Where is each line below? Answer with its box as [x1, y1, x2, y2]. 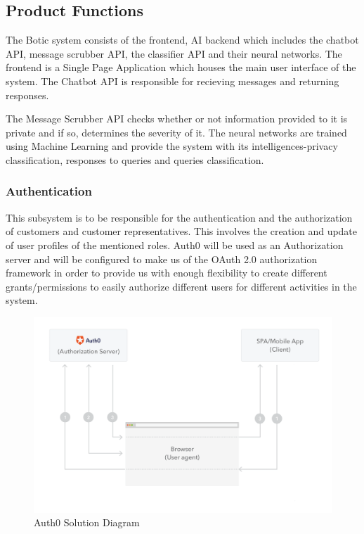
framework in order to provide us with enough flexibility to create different [6, 265, 327, 280]
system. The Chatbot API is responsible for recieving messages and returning [6, 73, 339, 88]
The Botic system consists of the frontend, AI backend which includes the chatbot [6, 32, 359, 47]
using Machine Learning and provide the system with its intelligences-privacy [6, 139, 338, 153]
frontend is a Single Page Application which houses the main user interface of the [6, 60, 356, 75]
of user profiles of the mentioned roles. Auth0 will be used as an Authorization [6, 237, 344, 252]
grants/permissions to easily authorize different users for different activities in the [6, 279, 357, 293]
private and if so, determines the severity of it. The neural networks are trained [6, 125, 347, 139]
